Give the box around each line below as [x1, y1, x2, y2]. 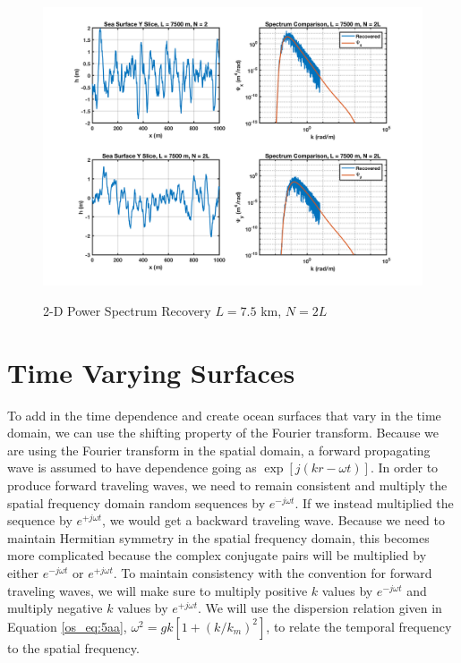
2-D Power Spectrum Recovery [43, 301, 211, 319]
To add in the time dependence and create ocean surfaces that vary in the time [7, 405, 441, 424]
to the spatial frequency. [7, 638, 140, 657]
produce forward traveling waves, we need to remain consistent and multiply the [7, 476, 448, 495]
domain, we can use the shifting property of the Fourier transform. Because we [7, 423, 439, 442]
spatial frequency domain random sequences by [7, 493, 266, 512]
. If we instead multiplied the [295, 493, 454, 512]
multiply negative [7, 599, 103, 617]
